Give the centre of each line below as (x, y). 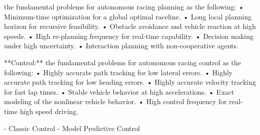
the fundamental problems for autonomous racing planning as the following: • (124, 6)
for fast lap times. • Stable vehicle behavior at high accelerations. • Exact (119, 91)
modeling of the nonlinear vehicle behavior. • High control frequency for (115, 101)
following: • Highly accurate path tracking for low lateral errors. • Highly (118, 72)
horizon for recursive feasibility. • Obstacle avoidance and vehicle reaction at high (130, 26)
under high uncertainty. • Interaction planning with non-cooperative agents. (121, 46)
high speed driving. (49, 111)
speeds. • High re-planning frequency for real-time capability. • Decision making (129, 36)
